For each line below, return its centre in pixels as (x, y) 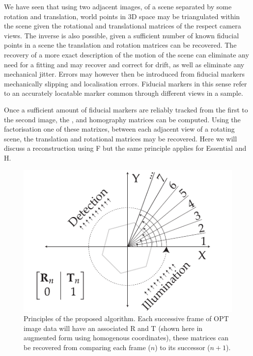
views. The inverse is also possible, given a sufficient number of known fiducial (122, 35)
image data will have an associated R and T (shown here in (113, 328)
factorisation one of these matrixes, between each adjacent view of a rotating (119, 129)
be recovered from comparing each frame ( (87, 347)
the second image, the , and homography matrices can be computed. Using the (122, 119)
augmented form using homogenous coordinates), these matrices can (126, 338)
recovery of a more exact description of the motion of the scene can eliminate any (126, 54)
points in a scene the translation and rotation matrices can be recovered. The (120, 45)
